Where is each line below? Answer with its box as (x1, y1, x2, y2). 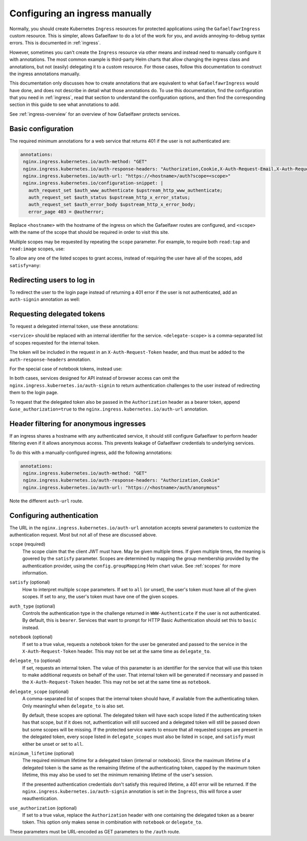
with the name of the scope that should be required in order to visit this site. (9, 229, 169, 235)
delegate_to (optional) (9, 658, 61, 664)
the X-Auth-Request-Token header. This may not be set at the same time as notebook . (22, 679, 211, 685)
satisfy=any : (9, 262, 41, 268)
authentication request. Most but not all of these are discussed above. (9, 532, 157, 538)
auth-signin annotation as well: (9, 296, 80, 303)
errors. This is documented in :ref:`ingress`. (9, 40, 101, 46)
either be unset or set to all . (22, 741, 84, 747)
